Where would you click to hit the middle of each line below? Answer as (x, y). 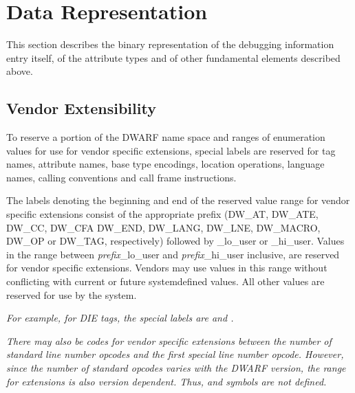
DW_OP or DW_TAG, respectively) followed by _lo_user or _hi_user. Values (175, 241)
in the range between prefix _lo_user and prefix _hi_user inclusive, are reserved (173, 254)
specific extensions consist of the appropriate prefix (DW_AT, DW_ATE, (162, 214)
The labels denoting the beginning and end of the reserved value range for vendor (178, 200)
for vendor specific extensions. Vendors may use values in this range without (167, 268)
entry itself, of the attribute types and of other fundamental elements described (173, 57)
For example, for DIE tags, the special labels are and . (120, 318)
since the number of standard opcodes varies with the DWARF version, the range (176, 368)
